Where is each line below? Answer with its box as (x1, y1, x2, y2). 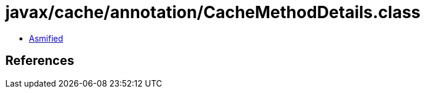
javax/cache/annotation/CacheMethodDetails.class (5, 2, 421, 22)
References (5, 53, 74, 68)
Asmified (29, 33, 64, 43)
